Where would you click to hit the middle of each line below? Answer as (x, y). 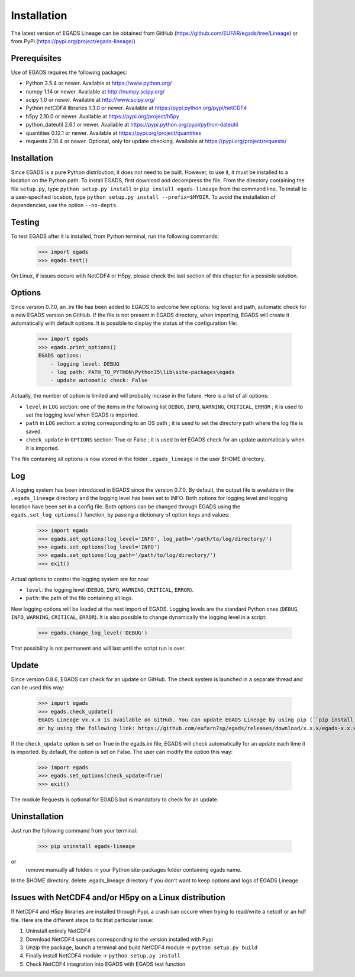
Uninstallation (37, 816)
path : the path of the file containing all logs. (79, 598)
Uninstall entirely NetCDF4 (58, 931)
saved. (34, 431)
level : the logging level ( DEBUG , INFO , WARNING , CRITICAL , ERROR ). (110, 590)
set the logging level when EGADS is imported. (82, 415)
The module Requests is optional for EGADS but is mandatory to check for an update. (115, 799)
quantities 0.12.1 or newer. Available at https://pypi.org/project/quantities (113, 133)
